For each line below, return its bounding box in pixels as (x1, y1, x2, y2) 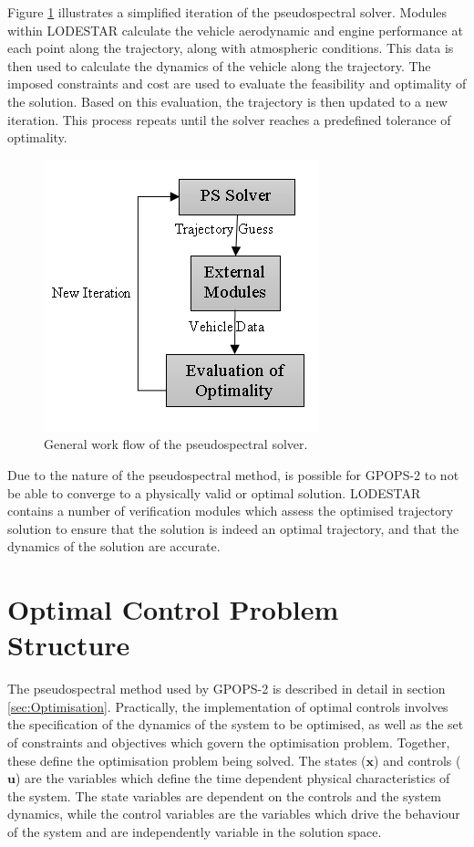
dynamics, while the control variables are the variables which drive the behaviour (7, 804, 460, 823)
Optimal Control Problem (7, 591, 339, 628)
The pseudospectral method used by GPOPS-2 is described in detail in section (7, 679, 446, 698)
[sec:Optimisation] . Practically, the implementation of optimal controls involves (7, 696, 448, 716)
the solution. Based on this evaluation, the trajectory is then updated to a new (7, 91, 448, 110)
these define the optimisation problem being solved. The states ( (7, 750, 366, 769)
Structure (7, 626, 130, 664)
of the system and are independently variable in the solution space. (7, 821, 382, 841)
